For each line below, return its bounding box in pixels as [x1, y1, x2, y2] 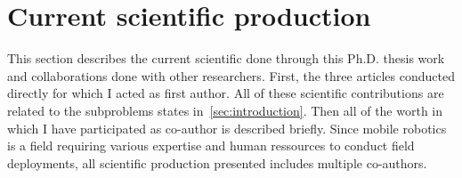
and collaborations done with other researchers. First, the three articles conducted [7, 66, 455, 85]
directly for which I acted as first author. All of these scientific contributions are [7, 84, 444, 102]
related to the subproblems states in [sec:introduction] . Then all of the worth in [7, 101, 443, 119]
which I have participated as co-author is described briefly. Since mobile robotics [7, 118, 447, 137]
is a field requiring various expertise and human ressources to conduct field [7, 136, 415, 155]
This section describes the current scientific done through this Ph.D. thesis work [7, 49, 445, 68]
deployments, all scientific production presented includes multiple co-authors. [7, 153, 427, 172]
